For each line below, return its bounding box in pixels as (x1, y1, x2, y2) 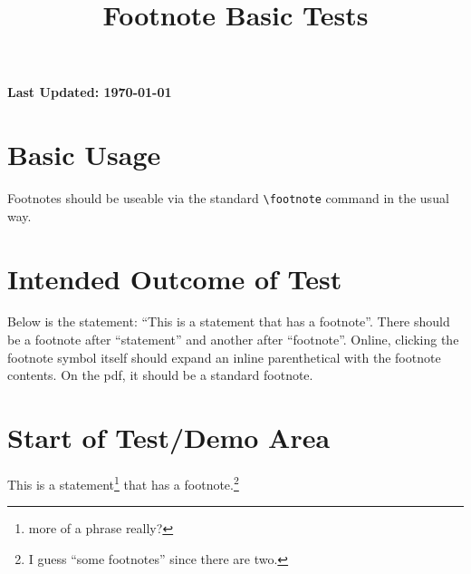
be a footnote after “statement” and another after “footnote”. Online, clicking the (7, 330, 459, 349)
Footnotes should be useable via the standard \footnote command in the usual (7, 189, 449, 208)
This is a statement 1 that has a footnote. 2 (7, 472, 239, 493)
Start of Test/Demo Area (7, 419, 331, 456)
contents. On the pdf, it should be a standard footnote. (7, 365, 313, 384)
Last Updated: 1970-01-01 (7, 83, 172, 102)
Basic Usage (7, 136, 161, 173)
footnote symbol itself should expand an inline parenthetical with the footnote (7, 347, 441, 366)
